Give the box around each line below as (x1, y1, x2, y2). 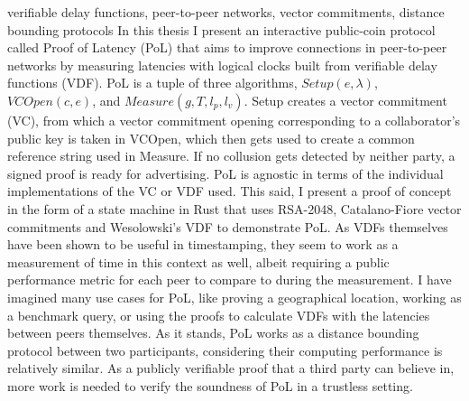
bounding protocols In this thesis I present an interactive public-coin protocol (7, 20, 436, 39)
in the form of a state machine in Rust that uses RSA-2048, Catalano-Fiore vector (7, 199, 462, 218)
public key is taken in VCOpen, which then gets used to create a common (7, 128, 415, 147)
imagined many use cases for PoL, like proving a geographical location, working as (7, 287, 462, 306)
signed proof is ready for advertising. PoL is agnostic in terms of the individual (7, 163, 444, 182)
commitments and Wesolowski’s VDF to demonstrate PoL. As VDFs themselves (7, 217, 448, 236)
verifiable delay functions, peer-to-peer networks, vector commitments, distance (7, 3, 445, 21)
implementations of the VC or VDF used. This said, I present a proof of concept (7, 182, 452, 200)
